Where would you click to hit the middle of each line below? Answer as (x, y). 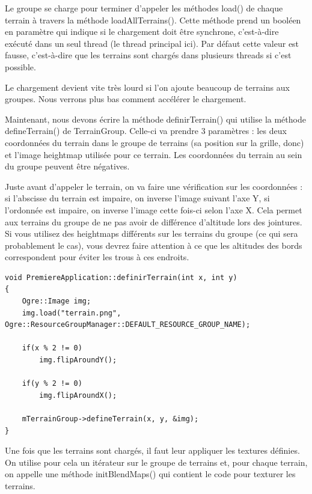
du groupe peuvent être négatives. (67, 166)
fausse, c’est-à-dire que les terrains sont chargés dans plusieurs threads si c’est (148, 55)
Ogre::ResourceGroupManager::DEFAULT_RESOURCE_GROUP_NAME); (128, 325)
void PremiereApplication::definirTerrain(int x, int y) (121, 277)
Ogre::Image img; (57, 301)
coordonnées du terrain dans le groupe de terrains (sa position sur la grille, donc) (154, 142)
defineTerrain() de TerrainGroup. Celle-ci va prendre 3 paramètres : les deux (146, 131)
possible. (20, 66)
